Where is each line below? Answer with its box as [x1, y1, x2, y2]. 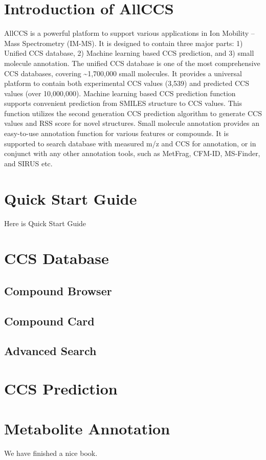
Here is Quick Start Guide [4, 217, 86, 228]
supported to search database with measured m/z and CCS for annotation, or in [4, 138, 256, 148]
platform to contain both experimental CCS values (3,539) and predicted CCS [4, 78, 249, 89]
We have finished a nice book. [4, 448, 98, 458]
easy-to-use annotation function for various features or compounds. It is [4, 128, 229, 139]
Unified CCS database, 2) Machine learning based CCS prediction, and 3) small [4, 48, 254, 58]
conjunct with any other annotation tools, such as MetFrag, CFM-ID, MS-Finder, [4, 148, 260, 159]
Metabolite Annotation [4, 418, 170, 439]
